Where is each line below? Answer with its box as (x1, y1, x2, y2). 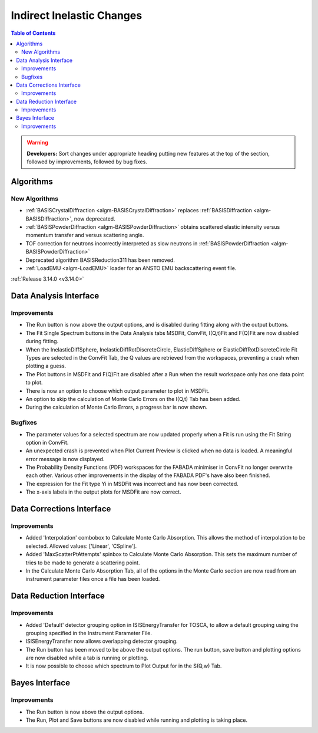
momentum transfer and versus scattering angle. (25, 232, 144, 239)
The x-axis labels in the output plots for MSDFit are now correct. (25, 488, 182, 495)
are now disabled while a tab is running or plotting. (25, 655, 148, 662)
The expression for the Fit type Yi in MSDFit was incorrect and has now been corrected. (25, 480, 238, 487)
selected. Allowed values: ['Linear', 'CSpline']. (25, 543, 137, 550)
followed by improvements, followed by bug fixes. (26, 158, 147, 165)
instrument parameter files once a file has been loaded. (25, 576, 160, 583)
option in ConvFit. (25, 439, 69, 446)
